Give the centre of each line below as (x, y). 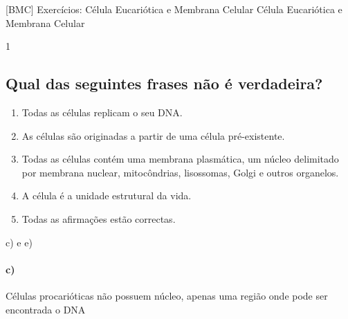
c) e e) (19, 242)
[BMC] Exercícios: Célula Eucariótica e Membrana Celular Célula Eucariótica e (174, 9)
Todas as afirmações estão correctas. (99, 218)
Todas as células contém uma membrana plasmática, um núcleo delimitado (180, 159)
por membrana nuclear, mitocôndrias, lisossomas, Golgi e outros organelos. (180, 172)
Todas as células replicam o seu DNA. (102, 112)
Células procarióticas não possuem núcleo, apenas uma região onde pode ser (167, 295)
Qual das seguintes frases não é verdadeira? (164, 83)
